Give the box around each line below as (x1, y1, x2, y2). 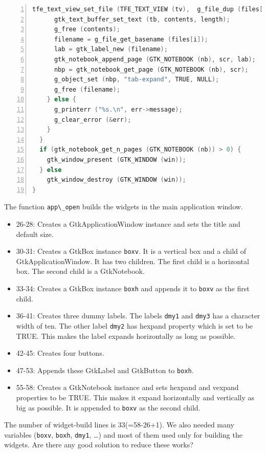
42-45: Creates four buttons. (16, 348, 104, 358)
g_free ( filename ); (54, 85, 120, 93)
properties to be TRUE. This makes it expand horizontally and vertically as (16, 392, 254, 402)
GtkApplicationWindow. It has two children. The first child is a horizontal (16, 255, 249, 266)
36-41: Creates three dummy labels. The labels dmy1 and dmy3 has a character (16, 310, 260, 321)
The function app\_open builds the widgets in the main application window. (4, 201, 243, 212)
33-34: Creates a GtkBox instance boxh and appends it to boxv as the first (16, 283, 250, 293)
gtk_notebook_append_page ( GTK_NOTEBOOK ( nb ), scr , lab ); (54, 55, 256, 63)
